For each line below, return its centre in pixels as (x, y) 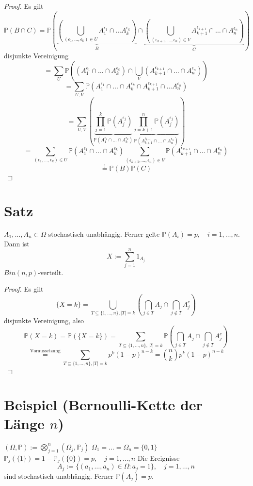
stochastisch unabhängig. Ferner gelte (104, 234)
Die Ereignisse (158, 458)
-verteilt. (51, 272)
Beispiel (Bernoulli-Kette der (103, 404)
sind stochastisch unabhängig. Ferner (59, 476)
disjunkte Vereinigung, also (44, 321)
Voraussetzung (45, 351)
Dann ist (17, 243)
